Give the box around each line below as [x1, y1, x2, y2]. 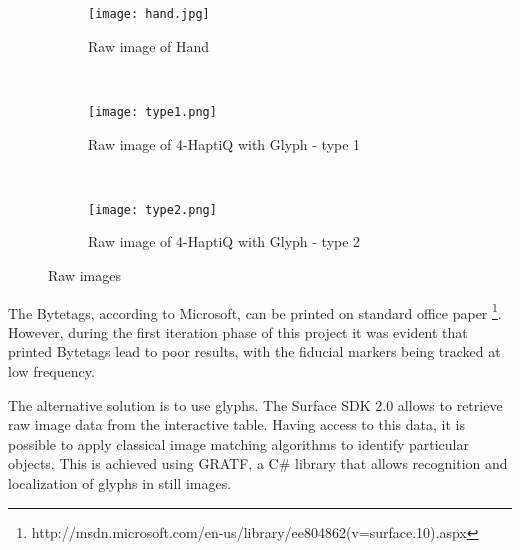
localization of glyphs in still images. [8, 472, 232, 493]
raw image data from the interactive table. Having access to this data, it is [8, 414, 465, 435]
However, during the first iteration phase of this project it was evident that [8, 321, 468, 342]
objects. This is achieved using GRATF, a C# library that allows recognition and [8, 453, 508, 474]
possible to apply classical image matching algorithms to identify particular [8, 433, 469, 454]
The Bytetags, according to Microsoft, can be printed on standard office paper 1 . [8, 299, 502, 323]
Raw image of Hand [88, 35, 210, 56]
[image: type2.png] [88, 202, 217, 217]
